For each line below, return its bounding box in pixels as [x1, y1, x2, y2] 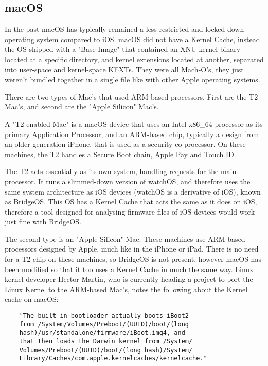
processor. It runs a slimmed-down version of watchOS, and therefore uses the [5, 176, 251, 186]
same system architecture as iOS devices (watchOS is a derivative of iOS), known [5, 186, 261, 197]
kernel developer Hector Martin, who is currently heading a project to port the [5, 274, 253, 284]
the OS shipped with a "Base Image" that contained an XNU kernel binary [5, 44, 241, 54]
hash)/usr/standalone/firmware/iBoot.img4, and [19, 329, 185, 337]
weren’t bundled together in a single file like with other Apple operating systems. [5, 74, 260, 85]
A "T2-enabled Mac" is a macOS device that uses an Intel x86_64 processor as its [5, 118, 263, 129]
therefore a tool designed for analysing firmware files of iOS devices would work [5, 206, 255, 217]
